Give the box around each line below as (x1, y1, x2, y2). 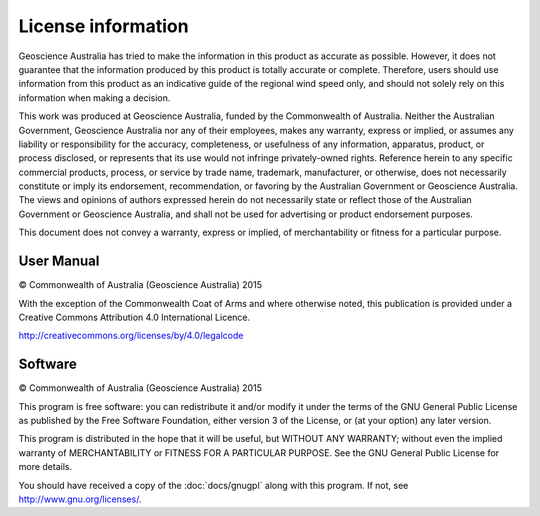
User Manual (18, 253, 100, 270)
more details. (18, 461, 73, 473)
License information (18, 15, 189, 37)
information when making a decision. (18, 91, 171, 104)
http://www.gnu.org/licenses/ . (18, 493, 142, 505)
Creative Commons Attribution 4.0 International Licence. (18, 311, 251, 323)
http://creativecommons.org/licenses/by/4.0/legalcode (18, 330, 244, 342)
